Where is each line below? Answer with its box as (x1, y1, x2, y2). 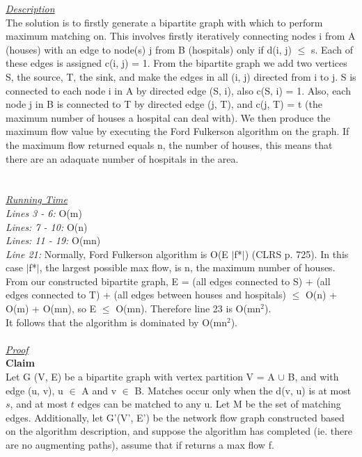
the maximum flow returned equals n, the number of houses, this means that (6, 137, 333, 152)
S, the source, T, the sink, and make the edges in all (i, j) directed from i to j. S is (6, 69, 356, 83)
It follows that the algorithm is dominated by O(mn (6, 314, 227, 329)
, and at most (10, 396, 68, 411)
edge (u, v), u (6, 383, 63, 397)
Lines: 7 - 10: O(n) (6, 219, 88, 234)
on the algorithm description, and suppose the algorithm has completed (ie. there (6, 424, 352, 438)
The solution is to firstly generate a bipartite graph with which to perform (6, 15, 323, 29)
